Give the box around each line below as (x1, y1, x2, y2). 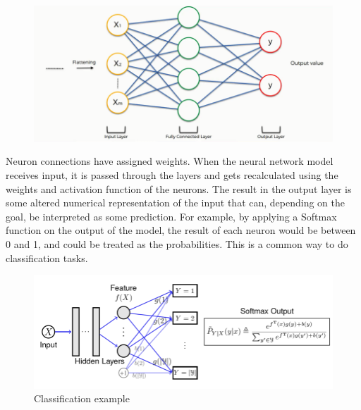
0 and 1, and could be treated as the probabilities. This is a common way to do (6, 237, 348, 251)
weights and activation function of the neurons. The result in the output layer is (6, 181, 352, 196)
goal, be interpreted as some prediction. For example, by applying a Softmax (6, 209, 337, 223)
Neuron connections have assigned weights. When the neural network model (6, 154, 334, 168)
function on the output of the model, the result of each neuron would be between (6, 223, 356, 237)
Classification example (34, 391, 130, 406)
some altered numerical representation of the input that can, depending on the (6, 195, 345, 210)
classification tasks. (6, 250, 88, 265)
